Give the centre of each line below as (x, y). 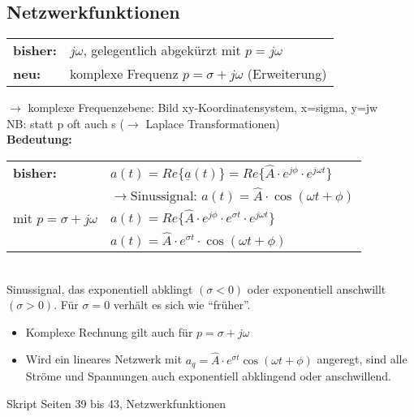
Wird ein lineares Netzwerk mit (104, 359)
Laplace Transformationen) (213, 123)
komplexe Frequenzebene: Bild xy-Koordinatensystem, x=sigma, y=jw (203, 107)
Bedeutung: (39, 139)
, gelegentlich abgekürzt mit (162, 50)
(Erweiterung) (287, 74)
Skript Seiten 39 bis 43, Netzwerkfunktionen (116, 403)
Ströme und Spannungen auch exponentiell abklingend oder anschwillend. (208, 376)
